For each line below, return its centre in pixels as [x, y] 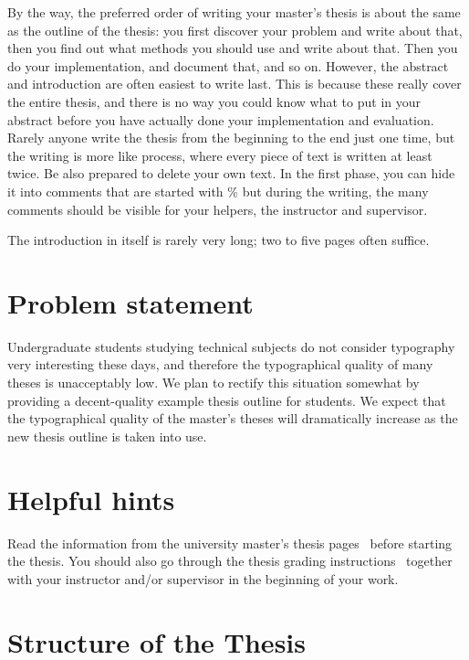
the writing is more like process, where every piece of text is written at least [220, 155]
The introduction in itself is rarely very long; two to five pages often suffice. [219, 240]
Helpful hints [91, 499]
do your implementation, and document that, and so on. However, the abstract [228, 65]
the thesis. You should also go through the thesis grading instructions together [230, 561]
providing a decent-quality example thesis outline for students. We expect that [227, 400]
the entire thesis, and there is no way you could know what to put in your [214, 101]
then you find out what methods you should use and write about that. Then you [233, 48]
